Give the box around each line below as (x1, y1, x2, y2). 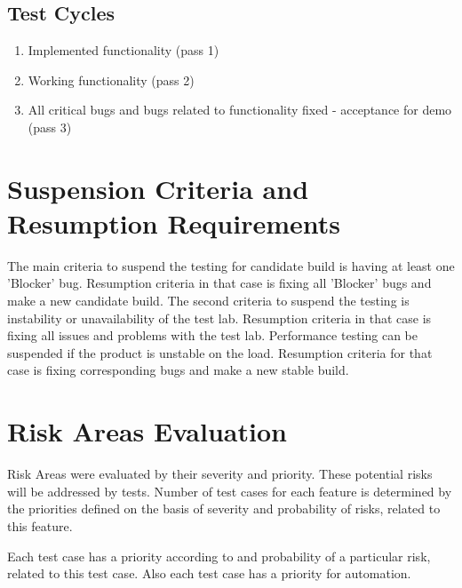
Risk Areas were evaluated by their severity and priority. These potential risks (7, 465, 433, 483)
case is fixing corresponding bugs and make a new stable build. (7, 361, 349, 379)
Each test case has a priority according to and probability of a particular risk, (7, 546, 431, 565)
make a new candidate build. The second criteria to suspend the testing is (7, 291, 410, 310)
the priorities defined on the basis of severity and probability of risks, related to (7, 499, 441, 518)
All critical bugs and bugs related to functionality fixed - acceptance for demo (28, 100, 452, 119)
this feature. (7, 516, 73, 535)
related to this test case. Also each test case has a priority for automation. (7, 564, 411, 583)
